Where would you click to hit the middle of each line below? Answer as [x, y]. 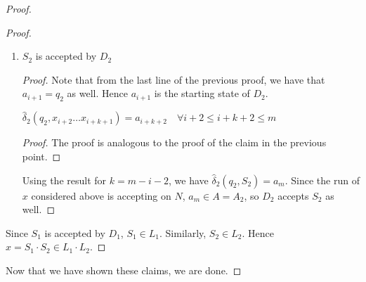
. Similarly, [183, 232]
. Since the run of [322, 180]
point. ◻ [41, 156]
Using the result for [64, 180]
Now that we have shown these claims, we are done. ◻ [124, 270]
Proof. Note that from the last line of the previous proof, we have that [174, 79]
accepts [293, 195]
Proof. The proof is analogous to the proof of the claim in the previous [174, 142]
